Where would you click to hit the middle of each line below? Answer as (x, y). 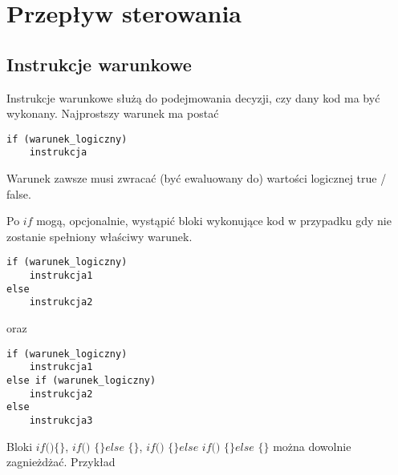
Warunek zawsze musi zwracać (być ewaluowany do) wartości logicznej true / (197, 178)
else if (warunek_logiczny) (81, 380)
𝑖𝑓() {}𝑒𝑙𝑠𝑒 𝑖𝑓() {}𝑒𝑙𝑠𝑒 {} (208, 447)
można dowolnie (312, 446)
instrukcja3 (61, 420)
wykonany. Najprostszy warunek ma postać (113, 113)
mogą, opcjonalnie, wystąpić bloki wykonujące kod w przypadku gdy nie (214, 221)
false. (19, 193)
